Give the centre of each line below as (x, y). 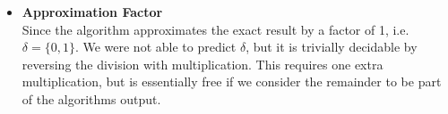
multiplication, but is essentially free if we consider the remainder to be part (232, 81)
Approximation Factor (92, 12)
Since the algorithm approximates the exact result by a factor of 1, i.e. (215, 29)
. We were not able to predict (155, 47)
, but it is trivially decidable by (332, 47)
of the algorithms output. (91, 98)
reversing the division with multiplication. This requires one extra (202, 64)
